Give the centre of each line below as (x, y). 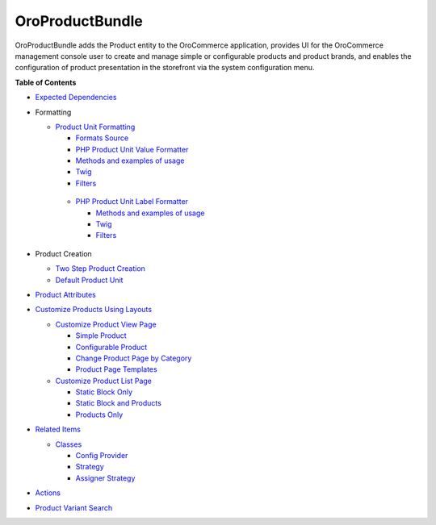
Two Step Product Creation (100, 269)
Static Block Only (104, 392)
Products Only (99, 415)
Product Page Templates (116, 369)
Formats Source (102, 138)
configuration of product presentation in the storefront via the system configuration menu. (165, 68)
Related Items (58, 429)
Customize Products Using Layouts (94, 310)
